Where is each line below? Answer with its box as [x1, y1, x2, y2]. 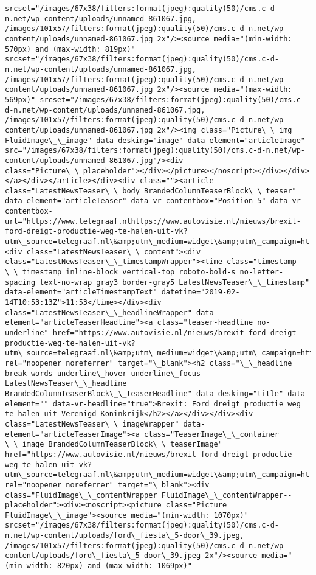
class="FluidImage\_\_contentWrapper [5, 490, 157, 500]
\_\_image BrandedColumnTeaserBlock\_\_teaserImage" [5, 440, 222, 449]
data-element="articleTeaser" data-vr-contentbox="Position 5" [5, 197, 266, 206]
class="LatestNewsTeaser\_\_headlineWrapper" [5, 308, 192, 317]
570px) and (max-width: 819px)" [5, 44, 136, 54]
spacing [5, 277, 36, 287]
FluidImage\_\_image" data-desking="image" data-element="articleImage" [5, 136, 305, 145]
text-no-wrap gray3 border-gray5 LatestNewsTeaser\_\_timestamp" [39, 277, 310, 287]
